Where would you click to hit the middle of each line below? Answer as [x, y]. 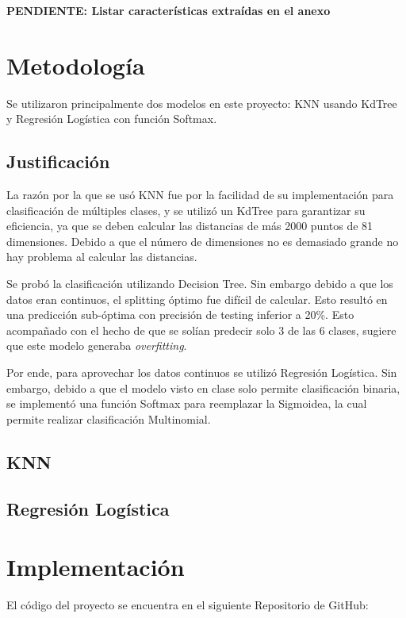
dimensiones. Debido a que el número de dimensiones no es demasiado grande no [203, 241]
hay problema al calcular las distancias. [102, 257]
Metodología [76, 65]
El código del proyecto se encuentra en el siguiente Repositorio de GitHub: [188, 605]
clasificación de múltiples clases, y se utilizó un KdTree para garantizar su [186, 210]
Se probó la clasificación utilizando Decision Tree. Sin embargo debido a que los [200, 284]
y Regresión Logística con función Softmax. [112, 119]
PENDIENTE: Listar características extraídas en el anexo [169, 10]
